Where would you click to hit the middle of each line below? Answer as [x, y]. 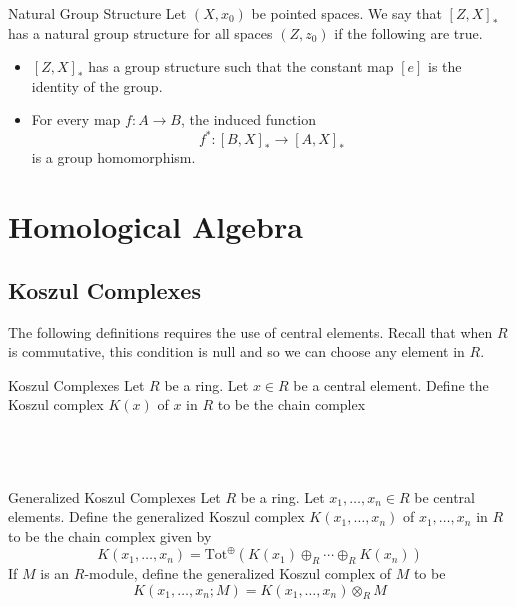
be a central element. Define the [391, 384]
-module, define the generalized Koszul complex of [237, 573]
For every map [76, 119]
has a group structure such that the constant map [241, 66]
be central [444, 496]
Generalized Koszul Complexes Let [114, 496]
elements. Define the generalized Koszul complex [156, 516]
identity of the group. [97, 85]
